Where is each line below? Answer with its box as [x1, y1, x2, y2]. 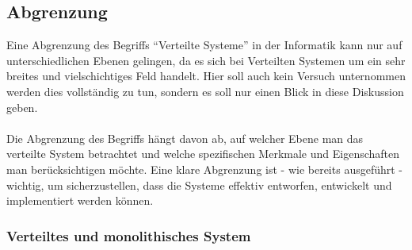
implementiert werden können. [6, 192, 154, 209]
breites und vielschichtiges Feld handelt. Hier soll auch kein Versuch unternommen [6, 67, 406, 84]
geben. [6, 98, 38, 115]
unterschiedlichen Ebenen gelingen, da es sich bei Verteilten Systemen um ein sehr [6, 52, 406, 68]
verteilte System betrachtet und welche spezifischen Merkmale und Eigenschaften [6, 145, 400, 162]
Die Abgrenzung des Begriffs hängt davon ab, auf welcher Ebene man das [6, 129, 364, 146]
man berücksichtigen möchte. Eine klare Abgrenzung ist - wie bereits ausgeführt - [6, 160, 403, 177]
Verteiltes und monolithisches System [6, 225, 251, 245]
